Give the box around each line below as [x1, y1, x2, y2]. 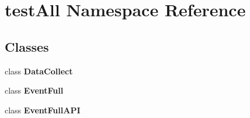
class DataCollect [5, 65, 73, 77]
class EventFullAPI [5, 103, 81, 116]
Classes [5, 37, 49, 55]
